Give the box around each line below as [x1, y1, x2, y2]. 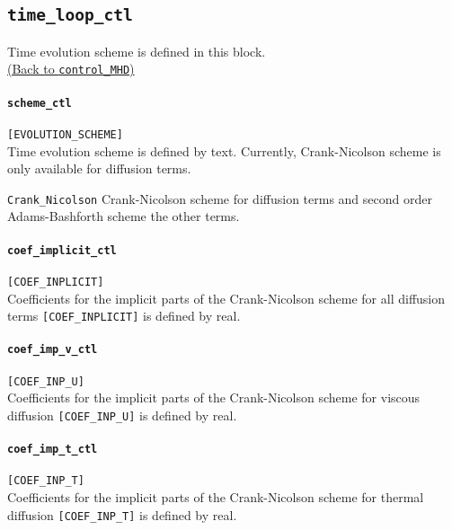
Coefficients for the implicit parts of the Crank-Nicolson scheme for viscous [7, 388, 421, 407]
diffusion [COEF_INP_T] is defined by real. [7, 505, 237, 524]
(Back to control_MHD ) [7, 59, 135, 78]
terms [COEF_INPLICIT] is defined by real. [7, 306, 241, 325]
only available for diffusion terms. [7, 159, 191, 178]
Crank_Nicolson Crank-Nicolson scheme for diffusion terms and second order [7, 189, 432, 208]
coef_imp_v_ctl [7, 343, 98, 357]
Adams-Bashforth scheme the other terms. [7, 207, 240, 225]
